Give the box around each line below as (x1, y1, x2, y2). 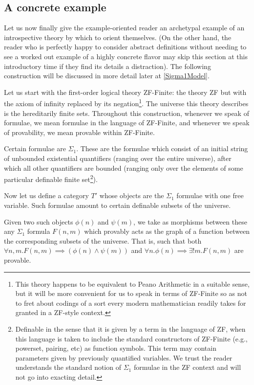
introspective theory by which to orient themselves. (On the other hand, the (4, 32, 232, 42)
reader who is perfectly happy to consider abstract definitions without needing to (4, 42, 247, 52)
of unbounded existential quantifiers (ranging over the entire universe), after (4, 153, 232, 163)
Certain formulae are (4, 143, 66, 154)
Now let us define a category (4, 190, 89, 201)
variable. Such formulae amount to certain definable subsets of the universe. (4, 200, 231, 210)
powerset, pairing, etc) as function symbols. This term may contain (15, 343, 216, 353)
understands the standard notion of (15, 362, 121, 372)
